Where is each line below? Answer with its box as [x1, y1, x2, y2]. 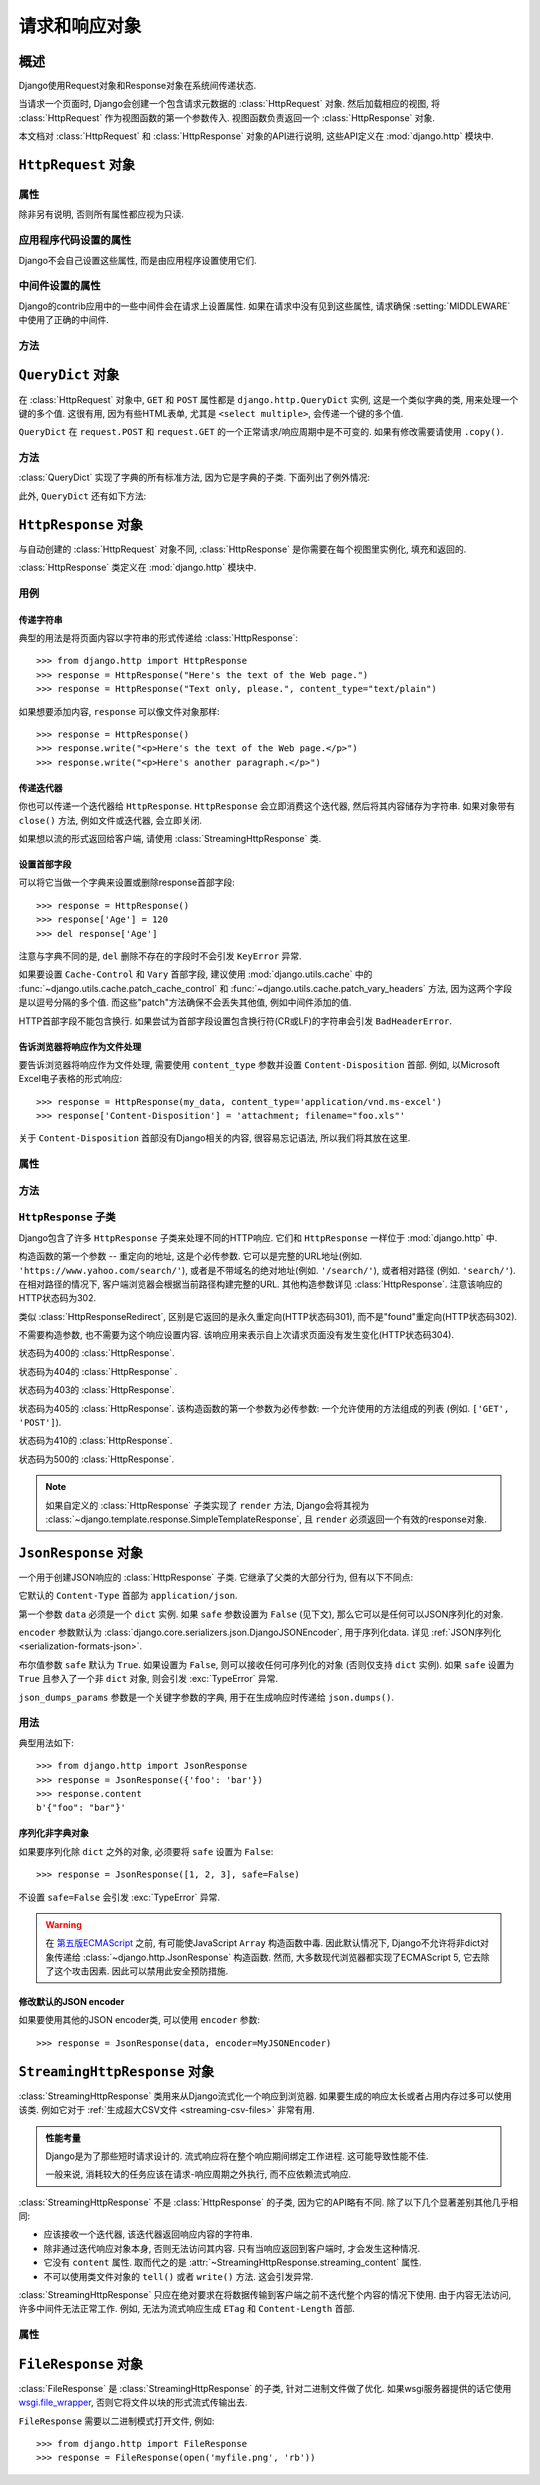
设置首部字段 [18, 858, 72, 870]
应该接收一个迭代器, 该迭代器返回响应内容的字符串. [43, 2228, 254, 2240]
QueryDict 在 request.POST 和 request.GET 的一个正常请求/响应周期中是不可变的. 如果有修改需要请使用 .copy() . [18, 426, 504, 438]
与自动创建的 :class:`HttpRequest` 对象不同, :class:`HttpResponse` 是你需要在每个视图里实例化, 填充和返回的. [18, 543, 467, 555]
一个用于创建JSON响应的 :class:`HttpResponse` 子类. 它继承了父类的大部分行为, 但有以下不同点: [18, 1571, 414, 1583]
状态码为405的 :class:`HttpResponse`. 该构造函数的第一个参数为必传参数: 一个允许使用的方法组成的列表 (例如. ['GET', [18, 1402, 510, 1414]
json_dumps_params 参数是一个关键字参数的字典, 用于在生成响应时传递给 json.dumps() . [18, 1691, 395, 1703]
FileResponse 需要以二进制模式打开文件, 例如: [18, 2415, 215, 2427]
